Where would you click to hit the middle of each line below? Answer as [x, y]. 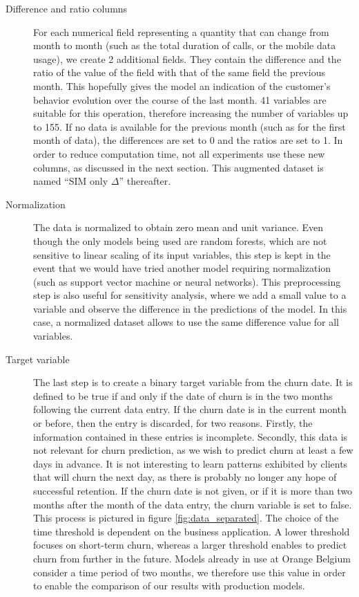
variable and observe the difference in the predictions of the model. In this [190, 308]
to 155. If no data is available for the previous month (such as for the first [190, 126]
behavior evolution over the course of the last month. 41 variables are [180, 99]
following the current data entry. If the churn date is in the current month [190, 409]
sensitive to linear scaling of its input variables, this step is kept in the [182, 254]
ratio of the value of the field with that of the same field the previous [179, 72]
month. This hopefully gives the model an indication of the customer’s [182, 85]
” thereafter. [145, 181]
